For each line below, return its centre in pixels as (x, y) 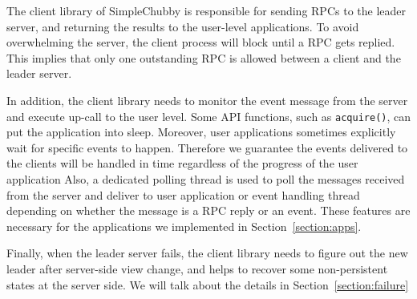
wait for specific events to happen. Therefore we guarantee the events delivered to (207, 147)
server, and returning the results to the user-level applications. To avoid (183, 26)
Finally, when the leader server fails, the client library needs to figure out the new (207, 253)
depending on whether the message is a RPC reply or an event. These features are (208, 210)
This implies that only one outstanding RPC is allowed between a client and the (204, 57)
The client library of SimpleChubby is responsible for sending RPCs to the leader (206, 10)
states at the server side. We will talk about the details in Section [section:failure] (208, 284)
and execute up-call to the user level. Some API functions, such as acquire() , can (209, 116)
